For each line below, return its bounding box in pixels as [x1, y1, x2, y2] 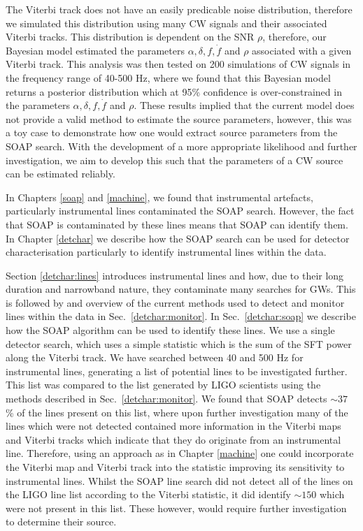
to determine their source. [6, 514, 117, 529]
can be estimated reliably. [6, 166, 115, 181]
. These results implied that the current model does [134, 98, 355, 112]
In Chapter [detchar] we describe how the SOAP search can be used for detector [6, 231, 350, 245]
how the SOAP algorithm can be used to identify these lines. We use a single [6, 323, 335, 337]
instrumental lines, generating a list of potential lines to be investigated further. [6, 363, 348, 378]
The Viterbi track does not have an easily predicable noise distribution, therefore [6, 2, 353, 16]
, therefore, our [262, 29, 327, 44]
